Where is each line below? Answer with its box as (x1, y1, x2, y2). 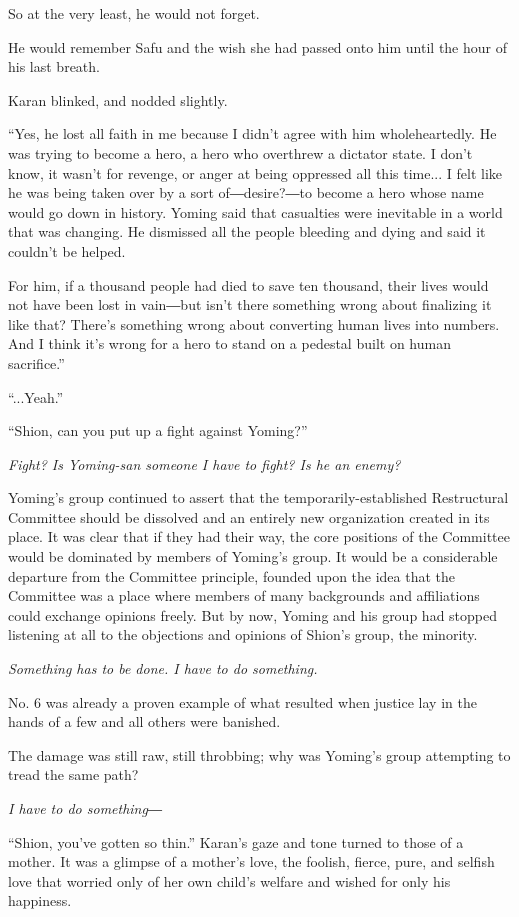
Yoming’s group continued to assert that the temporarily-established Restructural (8, 487, 509, 508)
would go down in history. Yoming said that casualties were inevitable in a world (8, 201, 503, 222)
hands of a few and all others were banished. (8, 711, 281, 732)
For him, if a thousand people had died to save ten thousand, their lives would (8, 274, 489, 295)
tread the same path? (8, 764, 139, 785)
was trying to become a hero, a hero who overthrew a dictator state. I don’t (8, 142, 473, 163)
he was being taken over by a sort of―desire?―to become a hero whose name (8, 182, 484, 203)
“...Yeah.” (8, 386, 64, 407)
